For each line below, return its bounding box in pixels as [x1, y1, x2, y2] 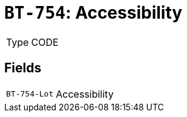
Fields [4, 60, 42, 76]
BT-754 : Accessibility [4, 2, 183, 23]
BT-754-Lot [6, 89, 54, 99]
